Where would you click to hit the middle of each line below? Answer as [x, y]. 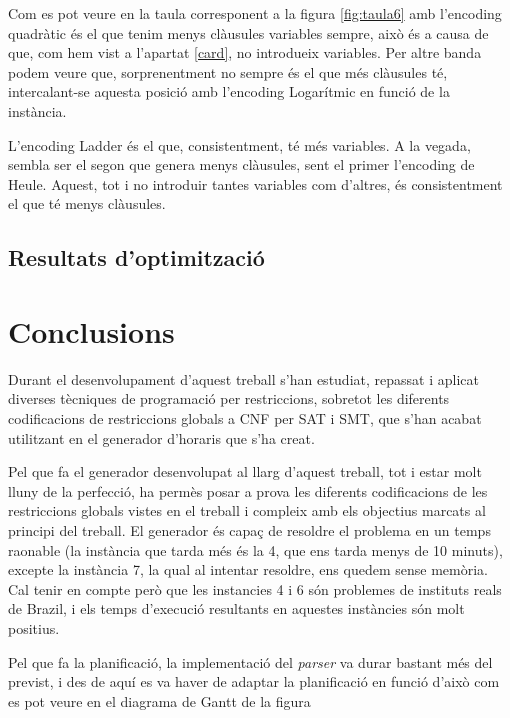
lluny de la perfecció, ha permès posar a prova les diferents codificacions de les [248, 490]
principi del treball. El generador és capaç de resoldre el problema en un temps [249, 530]
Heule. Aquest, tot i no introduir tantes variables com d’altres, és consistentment [255, 183]
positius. [34, 627]
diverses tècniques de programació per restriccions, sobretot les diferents [229, 398]
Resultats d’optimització [136, 257]
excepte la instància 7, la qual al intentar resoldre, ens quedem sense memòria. [248, 569]
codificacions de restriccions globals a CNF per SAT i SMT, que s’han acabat [245, 418]
